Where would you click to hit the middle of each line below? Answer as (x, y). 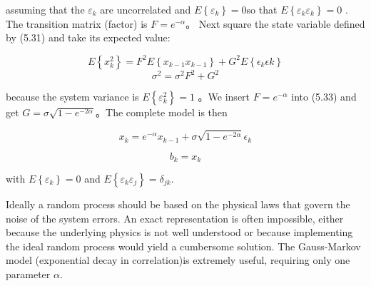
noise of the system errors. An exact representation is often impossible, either (175, 218)
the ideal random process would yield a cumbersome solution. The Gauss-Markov (183, 246)
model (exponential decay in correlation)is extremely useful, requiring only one (178, 260)
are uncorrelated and (146, 9)
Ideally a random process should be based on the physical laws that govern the (178, 204)
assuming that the (45, 9)
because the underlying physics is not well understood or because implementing (179, 232)
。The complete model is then (162, 112)
